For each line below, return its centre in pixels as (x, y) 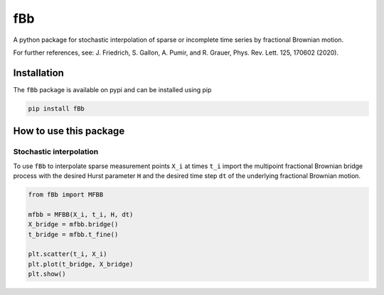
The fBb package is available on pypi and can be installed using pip (112, 89)
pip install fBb (57, 108)
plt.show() (47, 274)
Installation (38, 73)
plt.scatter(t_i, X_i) (68, 254)
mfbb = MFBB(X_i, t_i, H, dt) (81, 214)
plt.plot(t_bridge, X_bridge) (81, 264)
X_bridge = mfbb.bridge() (73, 224)
